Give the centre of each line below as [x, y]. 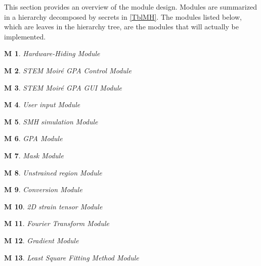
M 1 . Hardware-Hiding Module [52, 53]
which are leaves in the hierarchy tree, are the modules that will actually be [121, 27]
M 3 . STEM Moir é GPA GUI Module [63, 87]
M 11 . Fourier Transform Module [57, 223]
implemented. [25, 36]
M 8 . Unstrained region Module [53, 172]
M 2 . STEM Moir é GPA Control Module [68, 70]
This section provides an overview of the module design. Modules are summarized [130, 7]
